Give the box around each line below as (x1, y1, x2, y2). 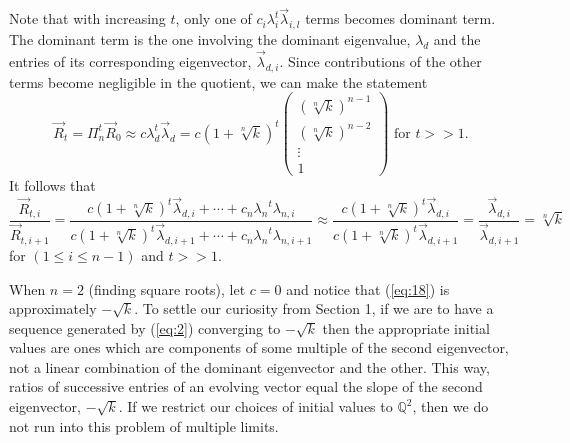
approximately (9, 298, 97, 319)
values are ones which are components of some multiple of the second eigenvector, (9, 337, 509, 358)
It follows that (9, 175, 96, 196)
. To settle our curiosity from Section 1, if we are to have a (134, 298, 494, 319)
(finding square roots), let (88, 278, 246, 299)
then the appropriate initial (322, 317, 490, 338)
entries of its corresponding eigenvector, (9, 50, 252, 71)
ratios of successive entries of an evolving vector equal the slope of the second (9, 376, 483, 397)
